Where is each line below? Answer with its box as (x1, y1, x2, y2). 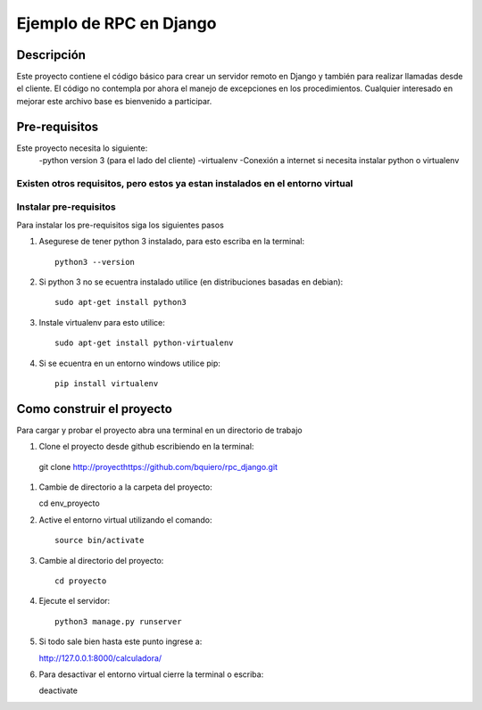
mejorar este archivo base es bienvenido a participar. (16, 95, 212, 106)
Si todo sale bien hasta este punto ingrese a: (38, 636, 203, 647)
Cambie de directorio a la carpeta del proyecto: (38, 482, 213, 492)
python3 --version (54, 257, 136, 267)
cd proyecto (54, 576, 107, 586)
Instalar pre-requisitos (16, 201, 116, 213)
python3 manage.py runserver (54, 616, 182, 626)
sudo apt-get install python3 (54, 297, 187, 308)
